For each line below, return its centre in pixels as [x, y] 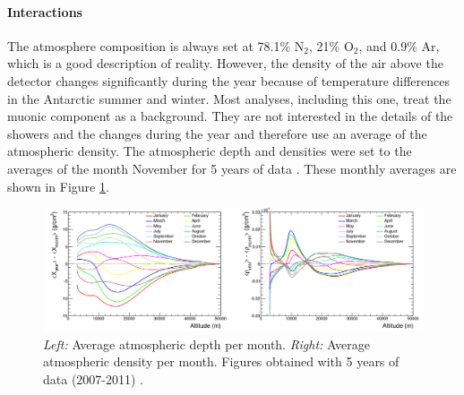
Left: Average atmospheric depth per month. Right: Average [206, 343]
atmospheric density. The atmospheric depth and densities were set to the [210, 151]
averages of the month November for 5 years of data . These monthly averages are [232, 168]
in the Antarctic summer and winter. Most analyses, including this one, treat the [229, 98]
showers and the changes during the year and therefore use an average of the [217, 133]
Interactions [45, 11]
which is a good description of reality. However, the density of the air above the [225, 63]
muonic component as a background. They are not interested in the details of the [230, 116]
